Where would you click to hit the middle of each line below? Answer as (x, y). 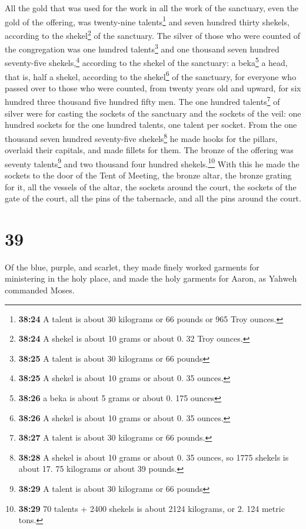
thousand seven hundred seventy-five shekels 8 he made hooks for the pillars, (141, 137)
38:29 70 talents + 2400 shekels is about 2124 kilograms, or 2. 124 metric (152, 508)
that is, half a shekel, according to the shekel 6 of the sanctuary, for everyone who (151, 75)
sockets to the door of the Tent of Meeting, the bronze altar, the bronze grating (148, 175)
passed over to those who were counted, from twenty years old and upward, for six (153, 87)
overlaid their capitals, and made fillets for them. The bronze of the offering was (149, 150)
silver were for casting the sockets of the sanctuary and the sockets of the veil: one (153, 113)
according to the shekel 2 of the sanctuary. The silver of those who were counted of (153, 34)
